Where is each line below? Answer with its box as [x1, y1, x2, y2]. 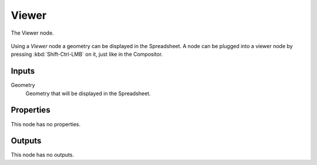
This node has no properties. [11, 120, 81, 127]
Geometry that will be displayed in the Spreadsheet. [25, 90, 151, 97]
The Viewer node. [11, 29, 54, 36]
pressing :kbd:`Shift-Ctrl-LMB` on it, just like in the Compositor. [11, 50, 163, 58]
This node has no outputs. [11, 151, 75, 159]
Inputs [11, 66, 35, 76]
